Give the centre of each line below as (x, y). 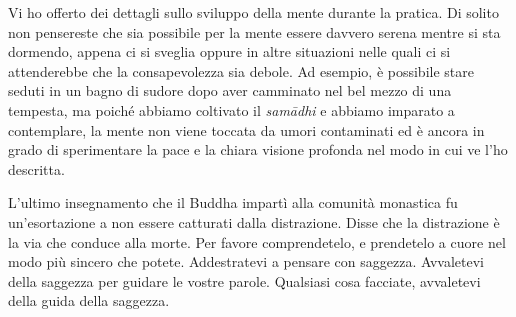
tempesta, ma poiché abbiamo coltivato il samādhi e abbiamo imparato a (231, 109)
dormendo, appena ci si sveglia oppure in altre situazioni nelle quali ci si (229, 51)
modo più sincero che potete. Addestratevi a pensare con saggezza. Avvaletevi (246, 261)
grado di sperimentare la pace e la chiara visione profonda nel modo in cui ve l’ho (258, 149)
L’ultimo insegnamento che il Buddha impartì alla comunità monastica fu (233, 202)
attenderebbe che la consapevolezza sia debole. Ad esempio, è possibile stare (241, 70)
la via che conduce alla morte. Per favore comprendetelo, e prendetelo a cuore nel (257, 241)
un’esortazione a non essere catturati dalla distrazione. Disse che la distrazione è (254, 221)
